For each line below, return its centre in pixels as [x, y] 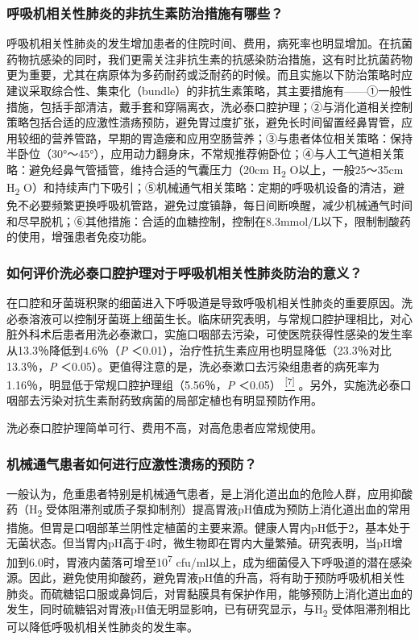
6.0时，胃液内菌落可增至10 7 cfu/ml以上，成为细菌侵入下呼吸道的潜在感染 [220, 560]
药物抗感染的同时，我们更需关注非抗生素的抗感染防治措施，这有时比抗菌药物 [209, 58]
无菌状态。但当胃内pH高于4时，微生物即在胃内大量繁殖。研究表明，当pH [199, 543]
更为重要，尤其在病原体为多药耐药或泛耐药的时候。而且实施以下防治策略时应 [209, 75]
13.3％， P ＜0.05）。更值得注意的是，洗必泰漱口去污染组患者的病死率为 [193, 366]
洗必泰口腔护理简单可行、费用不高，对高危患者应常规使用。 [164, 428]
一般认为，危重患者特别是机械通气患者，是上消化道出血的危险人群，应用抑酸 [209, 493]
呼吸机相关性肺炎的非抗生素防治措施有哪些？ [145, 12]
